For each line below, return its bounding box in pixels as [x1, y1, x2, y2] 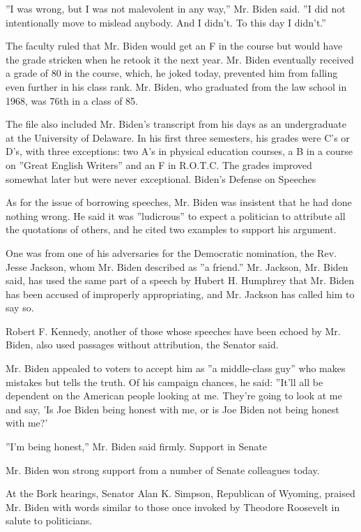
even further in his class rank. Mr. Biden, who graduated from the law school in [6, 79, 347, 94]
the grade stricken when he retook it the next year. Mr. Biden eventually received [6, 52, 354, 66]
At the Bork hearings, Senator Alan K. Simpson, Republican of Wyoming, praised [6, 486, 355, 501]
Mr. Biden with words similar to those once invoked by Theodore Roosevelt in [6, 499, 340, 514]
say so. [6, 300, 34, 315]
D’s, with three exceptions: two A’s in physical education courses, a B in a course [6, 144, 353, 158]
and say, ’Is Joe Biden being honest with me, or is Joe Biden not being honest [6, 401, 339, 416]
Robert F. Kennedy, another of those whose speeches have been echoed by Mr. [6, 323, 341, 338]
